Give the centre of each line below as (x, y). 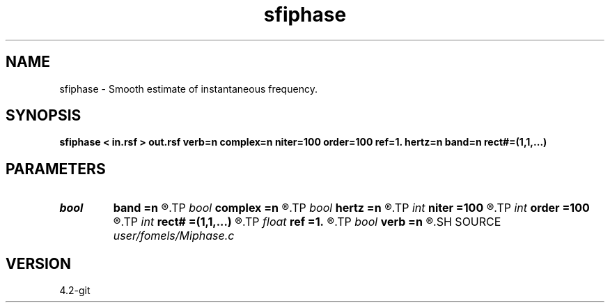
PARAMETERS (56, 169)
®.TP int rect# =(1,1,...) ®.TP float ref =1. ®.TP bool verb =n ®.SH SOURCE (307, 222)
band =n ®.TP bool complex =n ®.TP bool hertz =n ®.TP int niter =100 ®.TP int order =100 (351, 208)
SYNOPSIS (44, 116)
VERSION (39, 263)
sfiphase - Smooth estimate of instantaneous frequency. (188, 88)
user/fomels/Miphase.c (174, 236)
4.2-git (75, 291)
